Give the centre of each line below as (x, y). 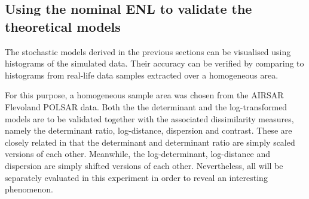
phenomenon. (29, 189)
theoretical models (63, 26)
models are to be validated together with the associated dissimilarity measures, (149, 118)
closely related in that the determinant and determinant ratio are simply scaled (150, 142)
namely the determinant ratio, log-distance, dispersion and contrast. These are (149, 130)
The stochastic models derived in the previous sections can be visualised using (148, 51)
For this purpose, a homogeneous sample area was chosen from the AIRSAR (144, 95)
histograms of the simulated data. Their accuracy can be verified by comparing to (154, 63)
